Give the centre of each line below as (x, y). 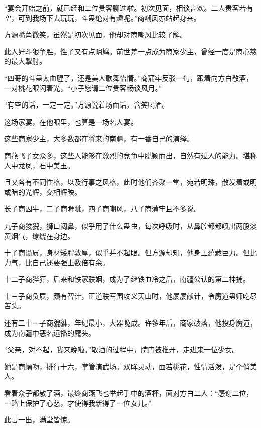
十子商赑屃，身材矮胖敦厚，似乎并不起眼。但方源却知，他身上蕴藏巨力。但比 (130, 252)
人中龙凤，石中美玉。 (39, 165)
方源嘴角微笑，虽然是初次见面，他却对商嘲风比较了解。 (95, 34)
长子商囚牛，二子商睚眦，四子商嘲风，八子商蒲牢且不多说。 (102, 209)
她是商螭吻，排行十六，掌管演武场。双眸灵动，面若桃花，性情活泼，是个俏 (127, 366)
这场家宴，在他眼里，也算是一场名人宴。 (71, 121)
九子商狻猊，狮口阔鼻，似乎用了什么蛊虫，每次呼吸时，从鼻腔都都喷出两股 (127, 225)
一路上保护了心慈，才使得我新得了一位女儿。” (78, 403)
